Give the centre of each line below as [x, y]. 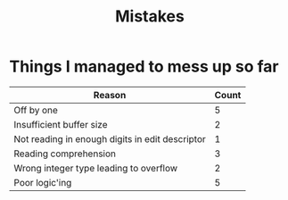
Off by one [36, 110]
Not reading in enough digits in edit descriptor [110, 138]
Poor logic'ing [43, 182]
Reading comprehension [65, 154]
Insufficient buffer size [61, 124]
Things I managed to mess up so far [144, 67]
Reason [110, 95]
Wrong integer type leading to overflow [96, 168]
